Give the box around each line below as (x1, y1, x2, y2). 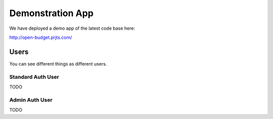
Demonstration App (9, 8, 94, 19)
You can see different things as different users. (9, 61, 107, 67)
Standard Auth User (9, 73, 59, 80)
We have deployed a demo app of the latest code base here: (9, 25, 135, 31)
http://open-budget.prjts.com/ (9, 34, 72, 40)
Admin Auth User (9, 96, 53, 103)
